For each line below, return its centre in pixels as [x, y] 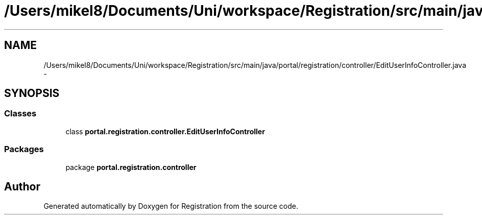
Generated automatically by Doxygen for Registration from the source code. [171, 206]
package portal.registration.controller [131, 167]
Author [22, 186]
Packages [24, 149]
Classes [20, 114]
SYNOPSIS [32, 93]
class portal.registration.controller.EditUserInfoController [165, 131]
